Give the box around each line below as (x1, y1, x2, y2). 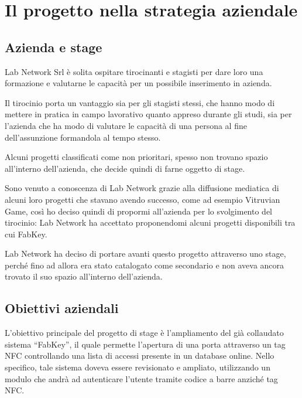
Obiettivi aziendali (5, 299, 119, 317)
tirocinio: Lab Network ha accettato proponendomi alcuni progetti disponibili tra (5, 216, 296, 229)
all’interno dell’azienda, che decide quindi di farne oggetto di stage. (5, 162, 245, 174)
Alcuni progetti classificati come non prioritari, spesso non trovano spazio (5, 151, 268, 163)
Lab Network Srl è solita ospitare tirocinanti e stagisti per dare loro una (5, 65, 263, 77)
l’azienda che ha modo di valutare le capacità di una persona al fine (5, 119, 247, 131)
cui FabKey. (5, 227, 47, 240)
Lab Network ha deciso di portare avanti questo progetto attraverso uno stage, (5, 247, 286, 260)
